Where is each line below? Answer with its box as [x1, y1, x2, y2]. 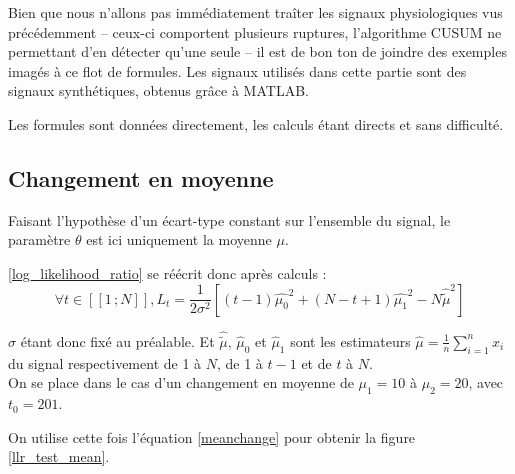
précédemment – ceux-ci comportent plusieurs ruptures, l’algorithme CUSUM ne [8, 21, 502, 42]
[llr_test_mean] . [8, 446, 110, 467]
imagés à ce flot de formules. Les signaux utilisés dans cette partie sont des [8, 60, 467, 81]
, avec [468, 372, 504, 393]
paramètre [8, 229, 71, 250]
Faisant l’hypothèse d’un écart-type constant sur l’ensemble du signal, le [8, 209, 451, 230]
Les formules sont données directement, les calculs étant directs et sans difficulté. [8, 113, 504, 134]
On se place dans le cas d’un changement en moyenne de [8, 372, 354, 393]
